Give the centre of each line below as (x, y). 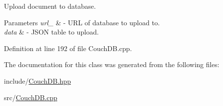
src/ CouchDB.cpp (31, 97)
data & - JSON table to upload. (51, 32)
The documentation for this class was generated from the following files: (112, 64)
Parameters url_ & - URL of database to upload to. (82, 22)
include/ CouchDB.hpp (37, 80)
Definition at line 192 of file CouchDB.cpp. (68, 48)
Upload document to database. (50, 6)
